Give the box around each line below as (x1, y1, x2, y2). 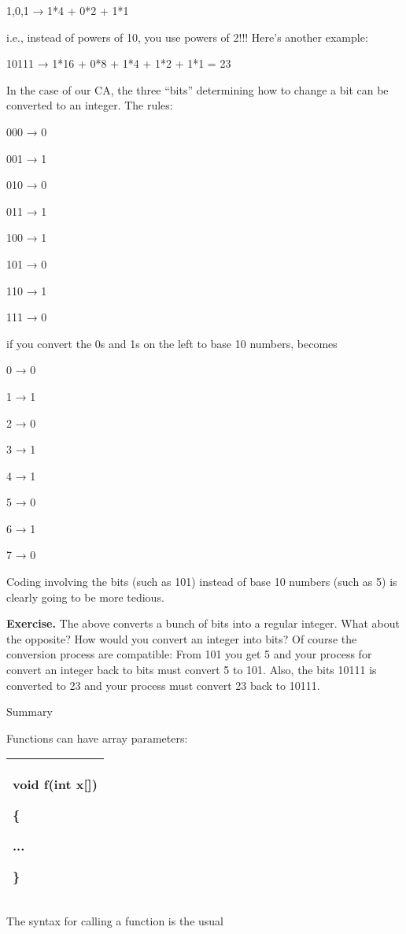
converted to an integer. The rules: (6, 97, 173, 113)
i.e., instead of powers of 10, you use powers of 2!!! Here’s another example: (6, 28, 368, 45)
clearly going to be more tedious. (6, 588, 164, 605)
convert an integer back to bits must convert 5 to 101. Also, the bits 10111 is (6, 662, 377, 678)
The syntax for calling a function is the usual (6, 913, 224, 929)
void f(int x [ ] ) (13, 775, 98, 794)
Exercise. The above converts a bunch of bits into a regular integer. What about (6, 615, 400, 632)
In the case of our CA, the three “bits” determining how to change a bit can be (6, 81, 389, 98)
